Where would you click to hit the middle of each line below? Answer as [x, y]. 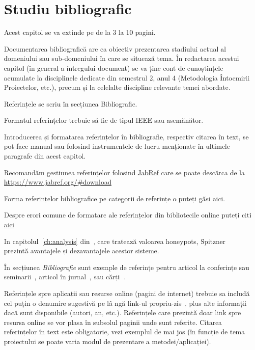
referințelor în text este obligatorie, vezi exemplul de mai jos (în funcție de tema [125, 332]
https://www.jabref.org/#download [58, 182]
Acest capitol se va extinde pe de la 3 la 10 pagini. [80, 32]
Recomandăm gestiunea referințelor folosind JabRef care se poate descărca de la [124, 172]
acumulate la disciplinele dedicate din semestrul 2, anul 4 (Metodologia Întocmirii [127, 77]
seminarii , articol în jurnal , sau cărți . [65, 277]
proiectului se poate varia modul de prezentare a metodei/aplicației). [108, 341]
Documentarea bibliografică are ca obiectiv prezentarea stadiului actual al [115, 48]
